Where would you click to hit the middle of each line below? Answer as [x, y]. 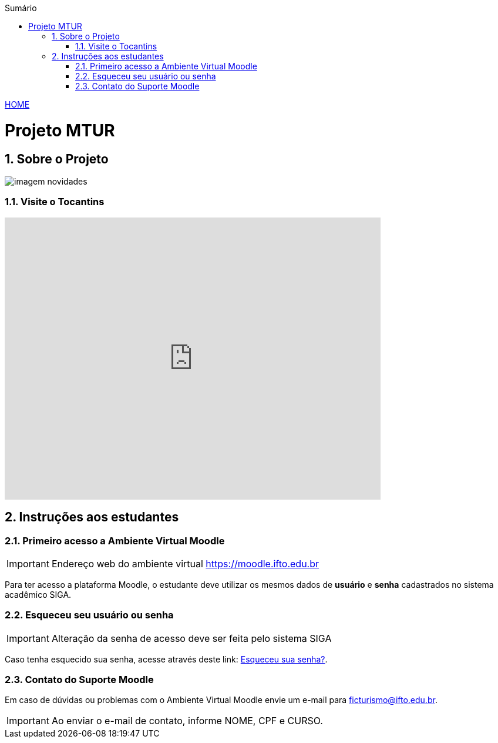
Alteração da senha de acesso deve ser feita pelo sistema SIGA [191, 638]
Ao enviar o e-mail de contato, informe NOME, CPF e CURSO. [187, 721]
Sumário [21, 8]
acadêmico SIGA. [38, 594]
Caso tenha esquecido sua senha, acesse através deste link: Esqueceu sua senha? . [166, 659]
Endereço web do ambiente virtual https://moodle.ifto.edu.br [185, 563]
